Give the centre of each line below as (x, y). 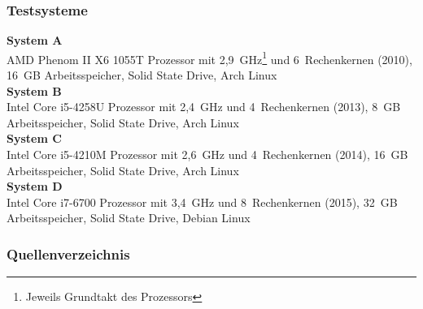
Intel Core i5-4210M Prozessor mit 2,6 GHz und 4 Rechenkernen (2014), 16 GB (207, 154)
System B (34, 90)
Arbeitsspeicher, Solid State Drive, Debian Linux (129, 218)
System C (34, 138)
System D (35, 186)
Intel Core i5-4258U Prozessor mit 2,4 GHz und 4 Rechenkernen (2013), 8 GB (204, 107)
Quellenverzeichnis (68, 253)
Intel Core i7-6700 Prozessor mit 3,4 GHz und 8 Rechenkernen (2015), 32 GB (202, 202)
